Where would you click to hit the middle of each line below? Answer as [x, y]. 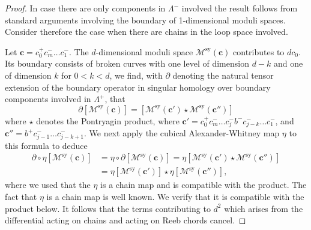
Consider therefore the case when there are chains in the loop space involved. [146, 32]
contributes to [259, 51]
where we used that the [48, 185]
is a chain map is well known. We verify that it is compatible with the [175, 196]
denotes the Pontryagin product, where [108, 120]
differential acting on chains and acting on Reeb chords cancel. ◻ [125, 220]
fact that [21, 196]
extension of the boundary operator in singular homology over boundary [138, 87]
